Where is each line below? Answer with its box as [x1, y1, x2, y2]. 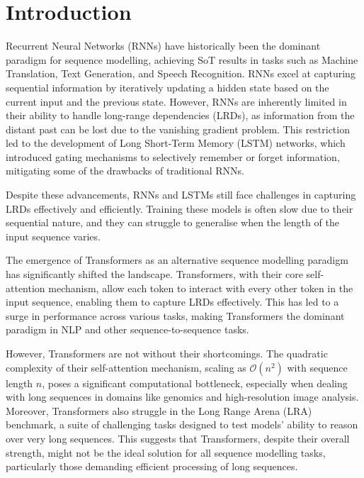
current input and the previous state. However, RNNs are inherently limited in [6, 94, 347, 109]
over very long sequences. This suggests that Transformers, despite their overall [6, 430, 350, 445]
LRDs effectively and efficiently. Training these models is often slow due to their [6, 201, 353, 216]
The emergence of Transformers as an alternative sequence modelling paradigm [6, 252, 348, 267]
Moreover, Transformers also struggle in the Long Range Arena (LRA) [6, 403, 312, 418]
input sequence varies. [6, 228, 101, 243]
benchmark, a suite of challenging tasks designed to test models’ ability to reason [6, 417, 358, 432]
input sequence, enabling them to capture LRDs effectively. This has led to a [6, 294, 339, 309]
